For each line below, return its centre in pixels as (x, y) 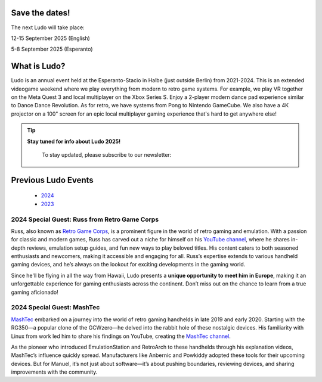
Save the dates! (41, 13)
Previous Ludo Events (52, 180)
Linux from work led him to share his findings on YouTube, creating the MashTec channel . (121, 336)
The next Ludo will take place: (48, 27)
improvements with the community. (54, 372)
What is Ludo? (38, 66)
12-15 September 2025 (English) (51, 38)
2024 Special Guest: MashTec (55, 308)
